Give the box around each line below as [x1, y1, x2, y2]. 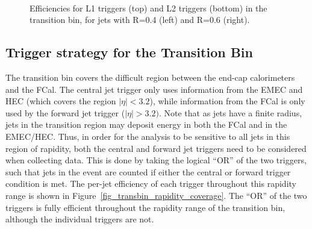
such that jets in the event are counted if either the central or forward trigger [5, 165, 291, 178]
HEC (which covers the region [5, 95, 116, 107]
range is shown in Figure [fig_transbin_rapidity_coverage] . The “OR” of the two [5, 189, 307, 201]
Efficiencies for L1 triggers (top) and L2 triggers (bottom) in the [30, 1, 267, 14]
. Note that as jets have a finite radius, [158, 106, 302, 119]
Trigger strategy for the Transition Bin [5, 43, 253, 61]
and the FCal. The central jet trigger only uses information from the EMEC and [5, 83, 303, 95]
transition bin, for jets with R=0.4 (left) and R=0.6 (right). [30, 13, 250, 26]
